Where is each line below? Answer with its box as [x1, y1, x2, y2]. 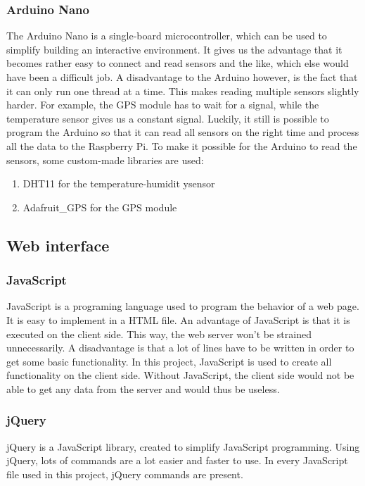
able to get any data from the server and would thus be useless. [6, 381, 280, 396]
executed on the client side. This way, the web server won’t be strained [6, 326, 312, 341]
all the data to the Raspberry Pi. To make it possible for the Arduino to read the [6, 138, 357, 153]
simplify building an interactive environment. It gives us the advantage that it [6, 42, 342, 56]
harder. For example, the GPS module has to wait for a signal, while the [6, 97, 319, 112]
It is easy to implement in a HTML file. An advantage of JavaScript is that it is [6, 312, 350, 327]
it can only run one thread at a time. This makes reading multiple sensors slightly [6, 83, 359, 98]
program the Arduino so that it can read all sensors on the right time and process [6, 125, 359, 139]
